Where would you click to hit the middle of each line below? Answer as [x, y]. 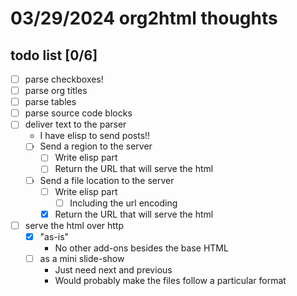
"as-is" [54, 236]
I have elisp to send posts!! [95, 136]
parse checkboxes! [64, 79]
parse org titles [56, 91]
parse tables [50, 102]
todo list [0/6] [54, 55]
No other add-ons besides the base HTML [141, 248]
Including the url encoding [123, 203]
